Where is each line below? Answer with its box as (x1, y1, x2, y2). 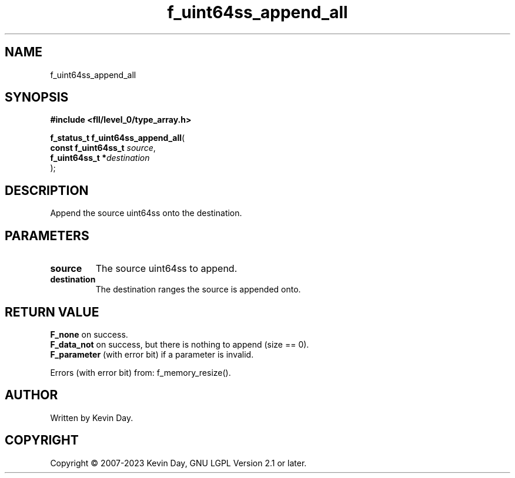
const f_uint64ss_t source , (50, 143, 156, 153)
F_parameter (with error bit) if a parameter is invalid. (50, 349, 254, 359)
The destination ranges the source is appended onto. (95, 284, 301, 295)
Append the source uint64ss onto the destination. (50, 208, 242, 218)
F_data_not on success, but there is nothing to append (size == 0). (50, 339, 309, 349)
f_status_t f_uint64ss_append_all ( (50, 133, 185, 143)
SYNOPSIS (5, 90, 69, 105)
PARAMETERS (5, 228, 89, 243)
